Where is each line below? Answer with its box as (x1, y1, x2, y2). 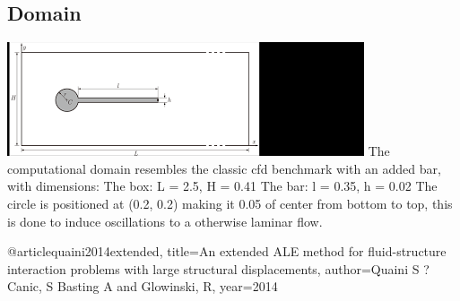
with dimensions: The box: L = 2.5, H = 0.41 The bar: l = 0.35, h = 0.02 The (7, 176, 438, 195)
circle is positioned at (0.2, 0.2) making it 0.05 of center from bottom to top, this (7, 193, 453, 212)
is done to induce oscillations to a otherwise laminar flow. (7, 211, 323, 230)
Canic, (7, 277, 42, 296)
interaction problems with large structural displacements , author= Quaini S (7, 259, 420, 278)
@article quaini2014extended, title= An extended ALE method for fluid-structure (7, 242, 447, 261)
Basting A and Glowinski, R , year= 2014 (56, 277, 278, 296)
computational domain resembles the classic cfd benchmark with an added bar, (7, 159, 441, 177)
